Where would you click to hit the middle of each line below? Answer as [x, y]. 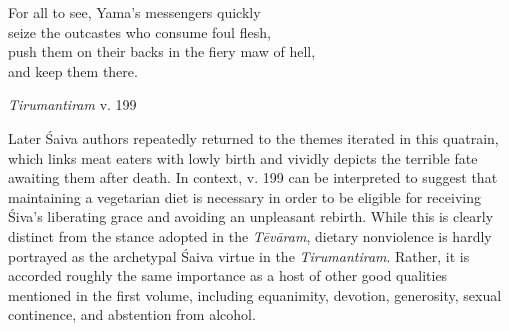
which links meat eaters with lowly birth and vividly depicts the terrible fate [243, 157]
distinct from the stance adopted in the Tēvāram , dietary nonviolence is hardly [250, 235]
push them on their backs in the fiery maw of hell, [162, 51]
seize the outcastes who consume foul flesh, [139, 31]
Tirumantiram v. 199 [72, 104]
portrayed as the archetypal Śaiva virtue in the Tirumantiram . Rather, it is [239, 255]
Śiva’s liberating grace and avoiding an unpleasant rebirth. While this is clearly [251, 216]
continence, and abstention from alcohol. [132, 314]
